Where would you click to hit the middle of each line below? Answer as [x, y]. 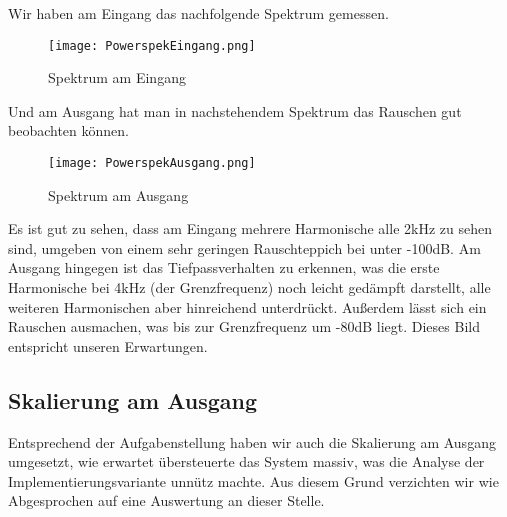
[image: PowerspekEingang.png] [152, 45]
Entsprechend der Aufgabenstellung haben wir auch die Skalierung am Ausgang [252, 441]
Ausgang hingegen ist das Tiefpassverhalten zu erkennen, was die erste [224, 267]
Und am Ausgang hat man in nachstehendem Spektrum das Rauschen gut [235, 110]
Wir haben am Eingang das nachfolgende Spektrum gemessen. [198, 13]
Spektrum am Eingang [117, 77]
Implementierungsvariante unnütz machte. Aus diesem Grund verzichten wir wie [253, 480]
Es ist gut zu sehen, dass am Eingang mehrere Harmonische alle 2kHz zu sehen [250, 228]
